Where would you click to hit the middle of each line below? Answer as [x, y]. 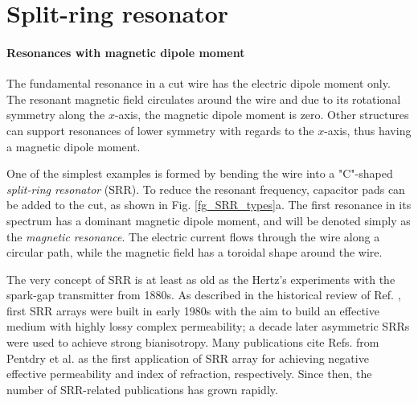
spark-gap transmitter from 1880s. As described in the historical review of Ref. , [204, 295]
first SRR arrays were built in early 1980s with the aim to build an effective [193, 310]
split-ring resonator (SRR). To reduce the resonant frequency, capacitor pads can [206, 189]
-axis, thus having [368, 130]
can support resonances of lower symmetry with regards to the [160, 130]
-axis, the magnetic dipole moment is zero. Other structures [262, 115]
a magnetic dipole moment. [74, 146]
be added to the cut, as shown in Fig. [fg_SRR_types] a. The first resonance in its [209, 205]
